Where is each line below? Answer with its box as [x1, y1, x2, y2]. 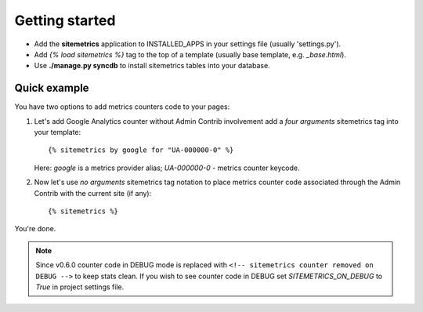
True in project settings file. [35, 282, 125, 292]
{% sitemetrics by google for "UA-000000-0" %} [48, 146, 234, 154]
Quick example [14, 82, 89, 95]
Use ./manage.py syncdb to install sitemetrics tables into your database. [34, 61, 270, 71]
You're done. [14, 224, 56, 234]
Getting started [14, 12, 116, 29]
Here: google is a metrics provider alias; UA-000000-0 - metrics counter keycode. [34, 163, 300, 172]
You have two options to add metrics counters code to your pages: [14, 102, 230, 111]
